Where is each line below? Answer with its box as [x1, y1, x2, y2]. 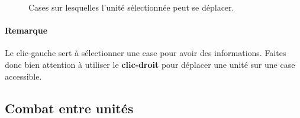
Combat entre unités [5, 99, 134, 117]
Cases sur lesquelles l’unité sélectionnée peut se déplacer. [28, 1, 234, 13]
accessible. [5, 70, 42, 82]
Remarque [5, 24, 48, 37]
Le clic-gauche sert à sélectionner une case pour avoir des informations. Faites [5, 47, 286, 59]
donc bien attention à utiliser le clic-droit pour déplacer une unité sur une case [5, 58, 295, 70]
